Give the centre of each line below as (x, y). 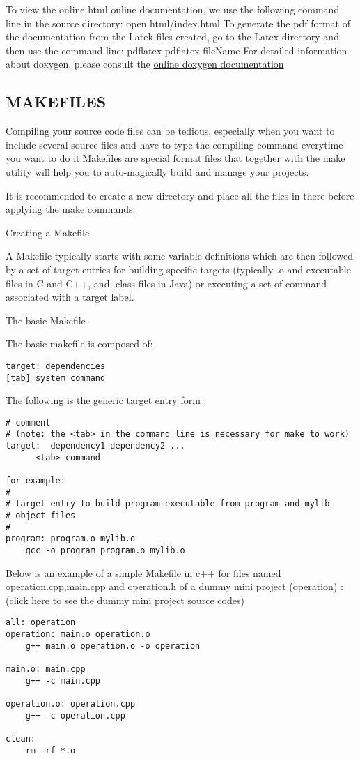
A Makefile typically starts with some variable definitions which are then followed (179, 256)
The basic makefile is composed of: (79, 344)
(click (17, 600)
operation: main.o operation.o (78, 634)
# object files (41, 516)
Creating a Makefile (48, 232)
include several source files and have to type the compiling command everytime (174, 144)
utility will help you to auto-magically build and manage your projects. (157, 171)
